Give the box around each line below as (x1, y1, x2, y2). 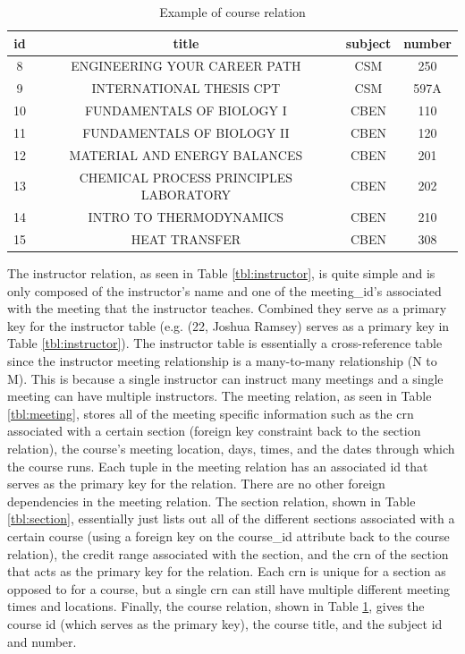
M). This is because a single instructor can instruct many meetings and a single (7, 369, 444, 387)
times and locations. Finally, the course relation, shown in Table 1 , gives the (7, 597, 425, 616)
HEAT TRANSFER (131, 229, 241, 248)
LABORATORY (140, 185, 232, 204)
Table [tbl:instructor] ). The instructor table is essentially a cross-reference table (7, 334, 443, 352)
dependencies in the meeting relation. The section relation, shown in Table (7, 491, 416, 510)
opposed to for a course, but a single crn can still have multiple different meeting (7, 579, 451, 598)
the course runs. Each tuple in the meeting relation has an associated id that (7, 456, 428, 475)
